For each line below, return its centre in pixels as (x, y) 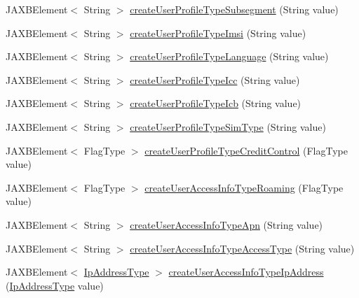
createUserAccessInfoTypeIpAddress (246, 272)
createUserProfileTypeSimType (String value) (228, 126)
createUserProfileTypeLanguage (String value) (229, 56)
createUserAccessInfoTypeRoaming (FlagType (244, 187)
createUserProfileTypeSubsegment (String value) (234, 9)
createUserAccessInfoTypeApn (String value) (226, 224)
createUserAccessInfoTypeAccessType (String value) (242, 248)
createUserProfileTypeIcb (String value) (216, 103)
